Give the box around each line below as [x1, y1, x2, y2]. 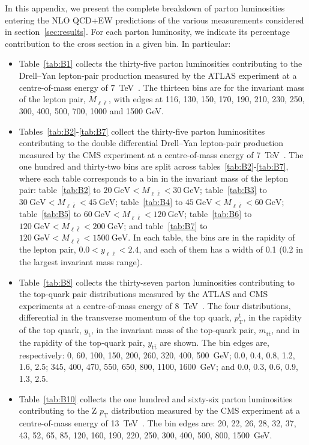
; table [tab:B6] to [184, 207, 252, 219]
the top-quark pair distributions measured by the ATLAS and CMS [19, 287, 268, 300]
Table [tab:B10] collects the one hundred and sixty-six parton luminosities [19, 392, 293, 405]
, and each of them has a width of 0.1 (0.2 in [139, 243, 303, 256]
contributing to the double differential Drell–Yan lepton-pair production [19, 137, 284, 149]
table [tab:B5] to [19, 207, 82, 219]
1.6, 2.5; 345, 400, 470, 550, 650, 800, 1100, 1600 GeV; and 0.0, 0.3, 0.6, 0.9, [19, 360, 299, 373]
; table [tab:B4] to [115, 195, 183, 208]
